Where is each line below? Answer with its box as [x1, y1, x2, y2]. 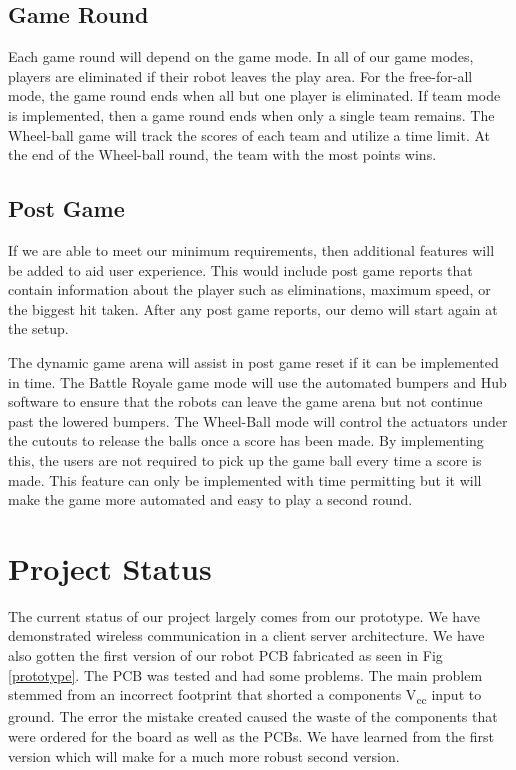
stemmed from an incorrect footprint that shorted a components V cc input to [8, 684, 482, 707]
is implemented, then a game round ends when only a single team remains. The [8, 104, 495, 125]
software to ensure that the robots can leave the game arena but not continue [8, 391, 483, 412]
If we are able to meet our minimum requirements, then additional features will [8, 239, 495, 260]
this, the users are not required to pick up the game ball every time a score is [8, 449, 482, 470]
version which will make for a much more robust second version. [8, 745, 400, 766]
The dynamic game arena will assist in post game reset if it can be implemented [8, 351, 499, 372]
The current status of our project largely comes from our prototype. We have [8, 605, 480, 626]
